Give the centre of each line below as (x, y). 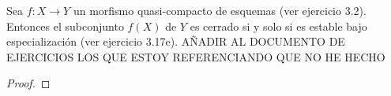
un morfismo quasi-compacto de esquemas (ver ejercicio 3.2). (220, 10)
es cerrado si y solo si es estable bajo (278, 26)
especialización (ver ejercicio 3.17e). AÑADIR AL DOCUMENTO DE (176, 41)
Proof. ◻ (28, 83)
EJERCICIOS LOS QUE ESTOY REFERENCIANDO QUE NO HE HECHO (196, 56)
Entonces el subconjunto (65, 26)
